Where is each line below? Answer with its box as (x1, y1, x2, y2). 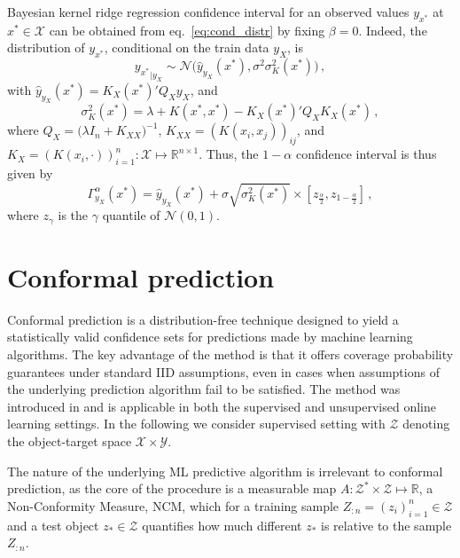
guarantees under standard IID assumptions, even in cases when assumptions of (7, 362, 440, 381)
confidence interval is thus (295, 145, 437, 163)
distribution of (7, 38, 85, 57)
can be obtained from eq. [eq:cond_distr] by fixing (49, 20, 325, 39)
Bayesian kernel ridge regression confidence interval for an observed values (7, 3, 409, 20)
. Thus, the (199, 145, 259, 163)
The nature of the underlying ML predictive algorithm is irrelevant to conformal (7, 461, 443, 480)
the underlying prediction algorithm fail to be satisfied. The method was (7, 380, 401, 398)
